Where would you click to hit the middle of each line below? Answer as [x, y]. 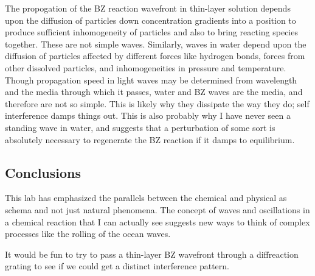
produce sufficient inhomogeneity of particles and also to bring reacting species [151, 32]
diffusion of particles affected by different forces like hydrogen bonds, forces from [155, 56]
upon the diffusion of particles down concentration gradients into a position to [151, 20]
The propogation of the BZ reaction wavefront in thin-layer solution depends [148, 8]
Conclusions [43, 172]
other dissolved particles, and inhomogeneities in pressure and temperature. [146, 67]
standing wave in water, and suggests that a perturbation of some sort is [140, 127]
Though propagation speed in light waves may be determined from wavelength [151, 80]
